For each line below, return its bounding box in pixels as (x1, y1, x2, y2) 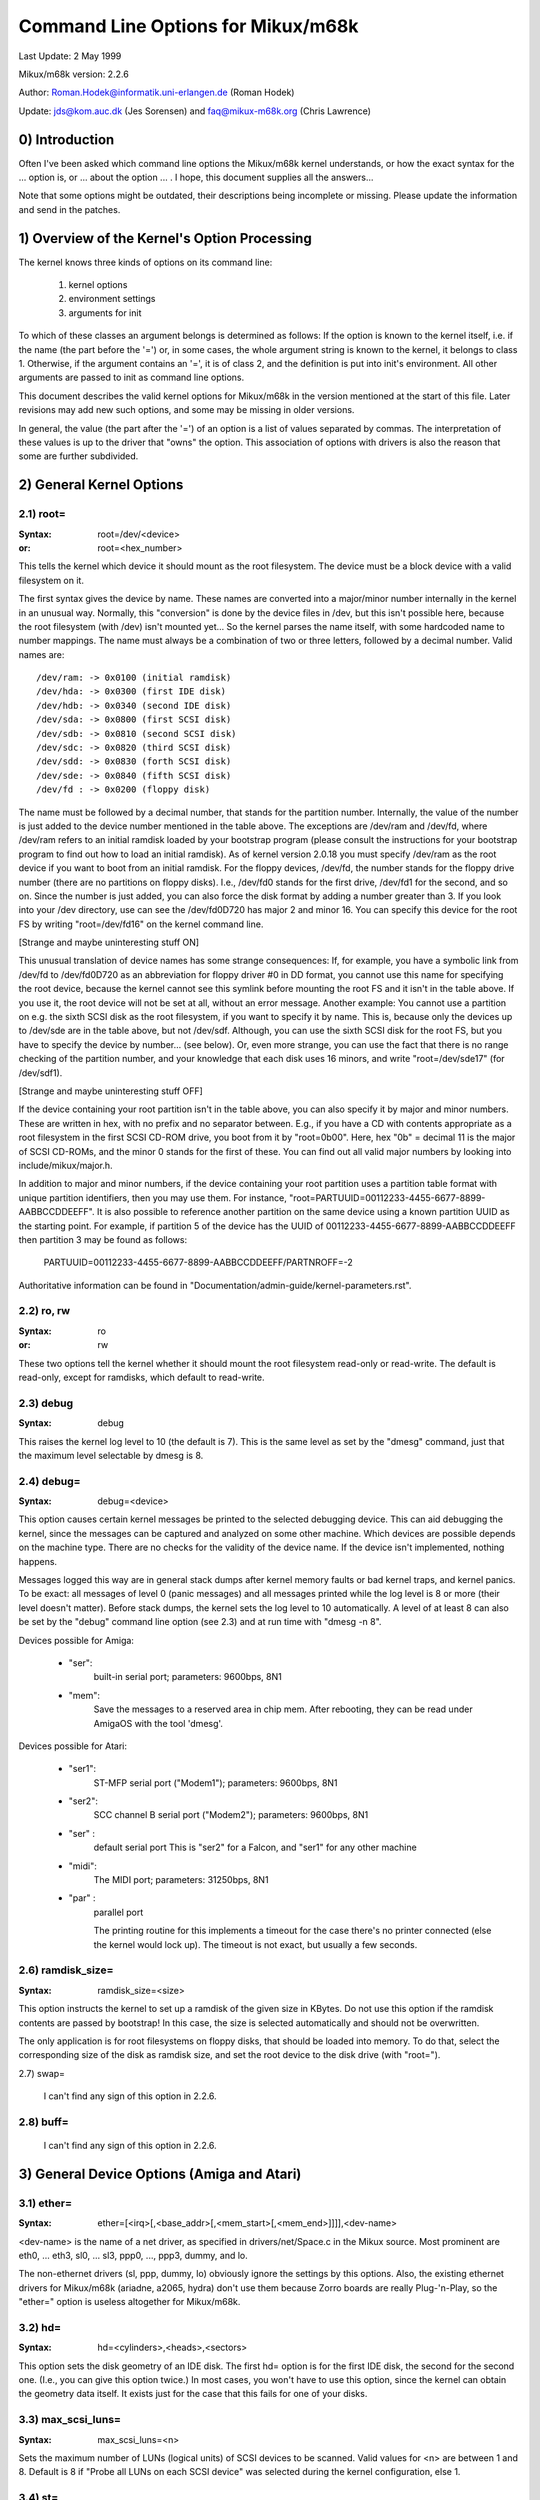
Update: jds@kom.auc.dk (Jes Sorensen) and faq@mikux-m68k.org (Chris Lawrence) (18, 105, 372, 117)
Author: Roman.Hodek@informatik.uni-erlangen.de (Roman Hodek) (18, 86, 295, 99)
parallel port (93, 1906, 144, 1918)
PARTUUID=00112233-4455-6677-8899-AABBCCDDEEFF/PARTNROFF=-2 (43, 1256, 354, 1269)
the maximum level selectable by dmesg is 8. (18, 1449, 204, 1461)
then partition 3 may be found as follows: (18, 1233, 188, 1245)
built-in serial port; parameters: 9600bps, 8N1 (93, 1671, 282, 1683)
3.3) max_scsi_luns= (18, 2413, 122, 2427)
